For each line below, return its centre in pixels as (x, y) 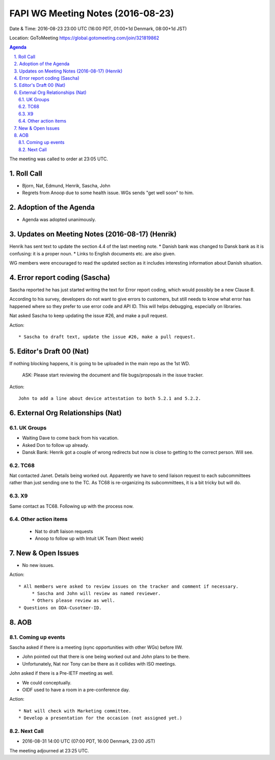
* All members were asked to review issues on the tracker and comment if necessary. (129, 586)
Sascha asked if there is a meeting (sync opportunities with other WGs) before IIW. (96, 647)
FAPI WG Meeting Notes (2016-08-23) (92, 13)
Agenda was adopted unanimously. (59, 220)
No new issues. (38, 565)
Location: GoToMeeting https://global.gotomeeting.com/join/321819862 (84, 38)
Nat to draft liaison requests (64, 531)
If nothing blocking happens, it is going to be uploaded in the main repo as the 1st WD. (100, 363)
